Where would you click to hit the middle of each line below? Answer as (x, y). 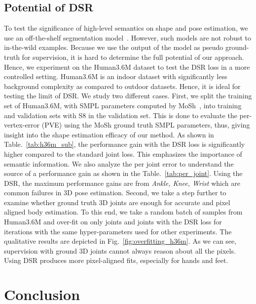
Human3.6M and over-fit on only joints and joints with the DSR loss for (113, 222)
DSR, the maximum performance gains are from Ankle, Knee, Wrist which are (122, 183)
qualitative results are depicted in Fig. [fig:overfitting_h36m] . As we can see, (120, 241)
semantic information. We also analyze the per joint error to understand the (119, 163)
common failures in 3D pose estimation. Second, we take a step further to (115, 193)
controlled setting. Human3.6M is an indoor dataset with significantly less (116, 76)
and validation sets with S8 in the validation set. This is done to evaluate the (121, 115)
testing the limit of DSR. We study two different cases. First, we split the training (128, 96)
